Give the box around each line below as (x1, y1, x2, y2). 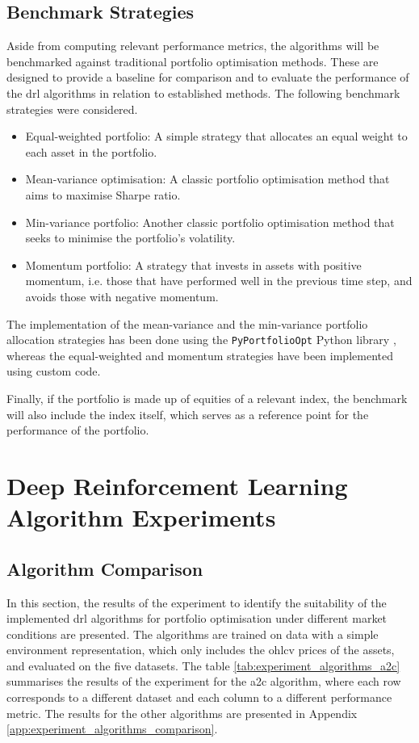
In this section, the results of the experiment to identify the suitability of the (6, 594, 387, 611)
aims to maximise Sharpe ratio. (25, 186, 181, 203)
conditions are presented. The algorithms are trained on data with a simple (6, 625, 379, 642)
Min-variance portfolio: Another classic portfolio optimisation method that (25, 213, 395, 230)
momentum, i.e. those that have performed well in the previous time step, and (25, 272, 413, 289)
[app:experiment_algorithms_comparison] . (6, 720, 218, 737)
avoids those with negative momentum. (25, 288, 219, 304)
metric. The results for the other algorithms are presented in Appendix (6, 704, 358, 721)
